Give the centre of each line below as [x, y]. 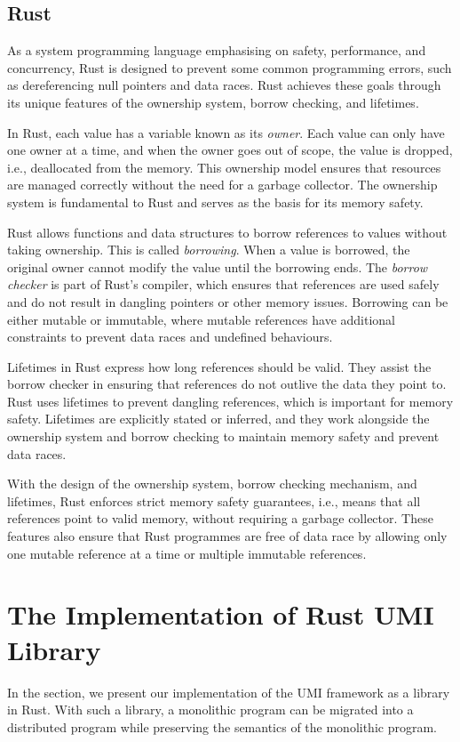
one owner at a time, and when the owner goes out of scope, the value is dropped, [230, 150]
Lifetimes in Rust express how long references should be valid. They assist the [219, 366]
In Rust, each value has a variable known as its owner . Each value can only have [226, 132]
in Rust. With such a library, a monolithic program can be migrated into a [210, 710]
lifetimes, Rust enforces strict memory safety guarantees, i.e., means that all [214, 500]
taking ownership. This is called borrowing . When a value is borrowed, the [209, 250]
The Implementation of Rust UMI [221, 614]
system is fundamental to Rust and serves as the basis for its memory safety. [215, 202]
